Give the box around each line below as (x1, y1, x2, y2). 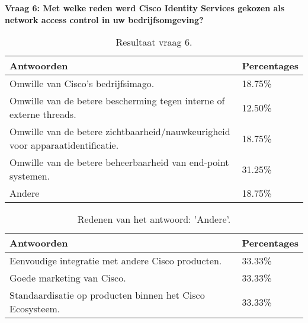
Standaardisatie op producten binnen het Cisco (9, 288, 205, 302)
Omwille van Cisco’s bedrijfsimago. (9, 76, 155, 91)
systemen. (9, 169, 50, 183)
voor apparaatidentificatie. (9, 138, 119, 152)
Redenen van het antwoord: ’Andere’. (77, 212, 231, 226)
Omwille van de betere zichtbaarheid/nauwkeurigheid (9, 124, 230, 139)
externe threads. (9, 107, 76, 121)
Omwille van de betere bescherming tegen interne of (9, 94, 225, 108)
